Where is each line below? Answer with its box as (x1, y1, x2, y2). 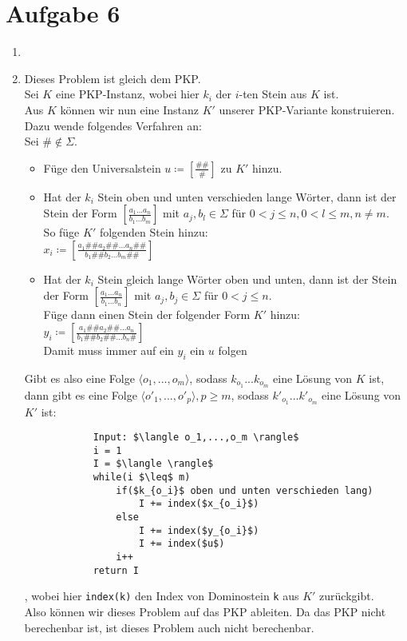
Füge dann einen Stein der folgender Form (43, 306, 251, 323)
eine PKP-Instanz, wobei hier (55, 86, 200, 102)
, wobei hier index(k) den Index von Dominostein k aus (24, 587, 299, 604)
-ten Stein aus (239, 86, 307, 102)
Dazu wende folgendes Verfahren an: (24, 117, 202, 133)
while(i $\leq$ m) (93, 472, 191, 484)
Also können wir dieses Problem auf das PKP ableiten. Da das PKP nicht (24, 603, 386, 620)
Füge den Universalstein (43, 159, 161, 176)
